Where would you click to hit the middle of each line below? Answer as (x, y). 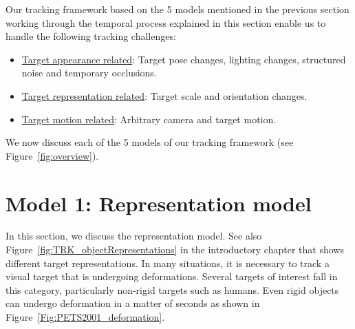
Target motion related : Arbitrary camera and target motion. (149, 119)
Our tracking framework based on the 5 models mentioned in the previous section (177, 9)
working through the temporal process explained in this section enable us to (166, 22)
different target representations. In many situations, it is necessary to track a (168, 263)
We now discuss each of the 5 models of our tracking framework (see (150, 142)
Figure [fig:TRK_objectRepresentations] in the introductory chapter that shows (175, 250)
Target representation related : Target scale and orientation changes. (164, 95)
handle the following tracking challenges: (91, 36)
